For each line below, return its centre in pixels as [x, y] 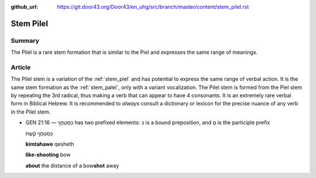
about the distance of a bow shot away [72, 165]
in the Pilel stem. [31, 112]
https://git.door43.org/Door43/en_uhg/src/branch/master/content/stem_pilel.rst [153, 7]
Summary [25, 40]
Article [21, 67]
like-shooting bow [48, 155]
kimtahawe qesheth [50, 144]
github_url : [24, 7]
